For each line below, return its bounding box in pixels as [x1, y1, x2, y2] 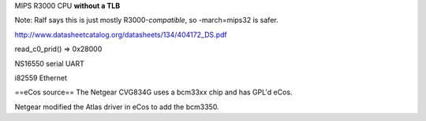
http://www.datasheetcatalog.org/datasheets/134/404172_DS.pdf [14, 30, 228, 39]
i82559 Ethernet [14, 73, 67, 82]
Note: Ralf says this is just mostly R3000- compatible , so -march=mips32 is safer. [14, 16, 279, 25]
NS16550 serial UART [14, 59, 84, 68]
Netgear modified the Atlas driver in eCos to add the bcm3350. [14, 102, 220, 112]
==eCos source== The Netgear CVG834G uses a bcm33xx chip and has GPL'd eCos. [14, 87, 293, 97]
